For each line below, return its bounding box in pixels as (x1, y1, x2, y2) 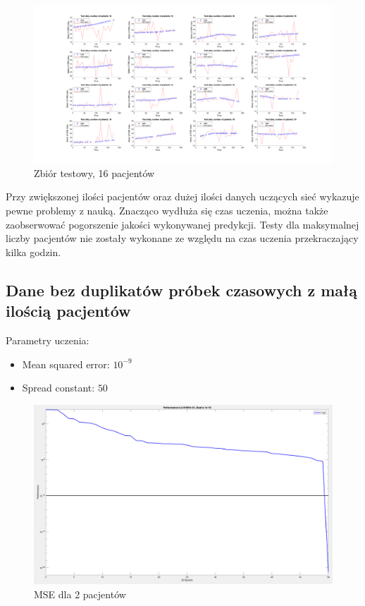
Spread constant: (22, 380, 95, 395)
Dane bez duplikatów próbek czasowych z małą (6, 279, 357, 301)
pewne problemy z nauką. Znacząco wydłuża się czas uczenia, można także (6, 202, 328, 217)
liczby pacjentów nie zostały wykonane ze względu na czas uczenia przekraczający (6, 231, 359, 246)
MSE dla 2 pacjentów (34, 586, 126, 601)
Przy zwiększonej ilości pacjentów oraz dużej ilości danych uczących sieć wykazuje (6, 189, 359, 204)
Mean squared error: (22, 356, 110, 371)
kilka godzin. (6, 244, 61, 259)
